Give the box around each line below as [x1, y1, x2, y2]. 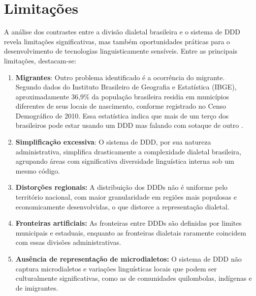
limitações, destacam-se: [4, 55, 76, 65]
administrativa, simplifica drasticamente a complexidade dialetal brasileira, [15, 146, 242, 156]
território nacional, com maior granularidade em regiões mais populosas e [15, 192, 237, 202]
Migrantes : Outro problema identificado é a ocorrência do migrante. [15, 72, 225, 82]
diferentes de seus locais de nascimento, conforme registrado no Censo [15, 101, 226, 111]
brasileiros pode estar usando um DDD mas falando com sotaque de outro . [15, 120, 243, 130]
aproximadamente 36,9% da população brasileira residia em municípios [15, 91, 229, 101]
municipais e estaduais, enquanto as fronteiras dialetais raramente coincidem [15, 227, 246, 237]
